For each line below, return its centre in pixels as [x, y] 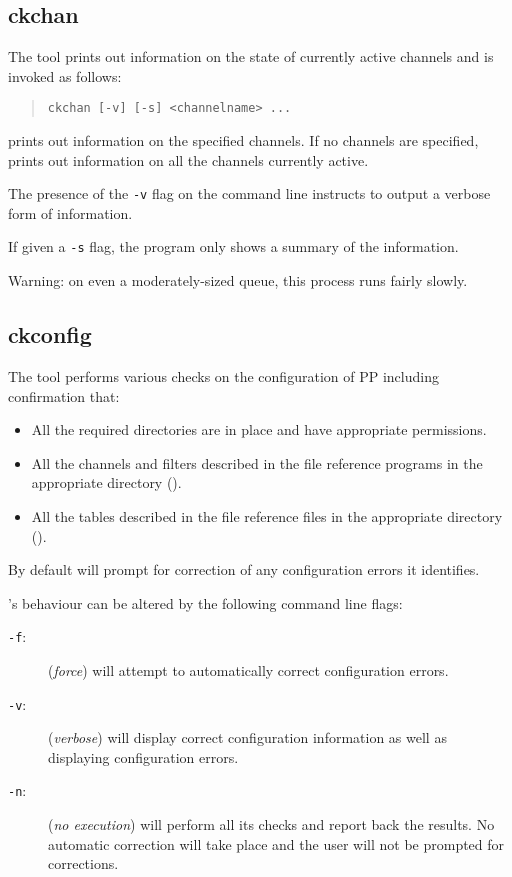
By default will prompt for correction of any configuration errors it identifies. [244, 569]
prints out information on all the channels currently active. [188, 159]
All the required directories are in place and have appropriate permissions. [259, 429]
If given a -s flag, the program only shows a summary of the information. [233, 246]
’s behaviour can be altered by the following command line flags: [205, 602]
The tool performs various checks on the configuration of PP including [223, 375]
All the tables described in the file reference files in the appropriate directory [267, 515]
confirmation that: [64, 395]
